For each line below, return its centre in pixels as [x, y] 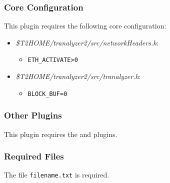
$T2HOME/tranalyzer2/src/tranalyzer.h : [78, 76]
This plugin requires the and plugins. [61, 134]
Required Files [34, 156]
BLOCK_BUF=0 [47, 94]
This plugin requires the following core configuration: [85, 26]
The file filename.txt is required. [57, 175]
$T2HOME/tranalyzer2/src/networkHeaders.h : [87, 42]
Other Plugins [33, 115]
